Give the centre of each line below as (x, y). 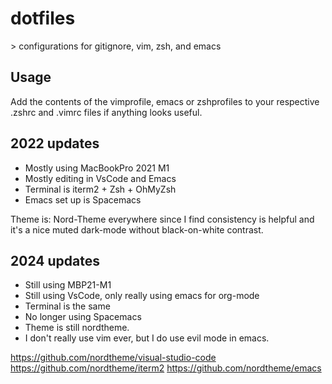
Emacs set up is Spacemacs (83, 199)
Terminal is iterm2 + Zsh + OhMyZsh (100, 189)
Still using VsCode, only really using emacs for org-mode (142, 296)
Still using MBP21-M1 (68, 285)
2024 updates (55, 260)
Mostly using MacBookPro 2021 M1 (97, 168)
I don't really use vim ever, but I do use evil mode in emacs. (147, 338)
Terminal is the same (67, 306)
